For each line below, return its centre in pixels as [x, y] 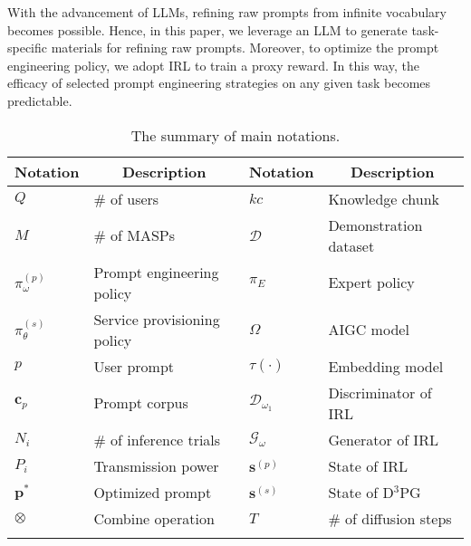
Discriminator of [380, 392]
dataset [351, 245]
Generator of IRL [383, 439]
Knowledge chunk [384, 198]
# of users [126, 198]
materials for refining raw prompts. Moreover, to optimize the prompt [245, 48]
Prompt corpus [141, 403]
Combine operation [154, 518]
